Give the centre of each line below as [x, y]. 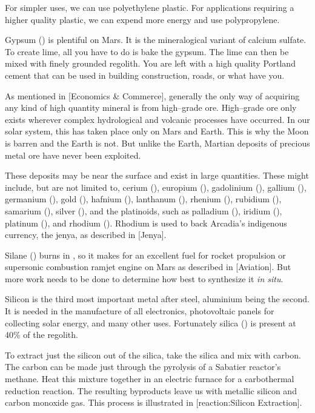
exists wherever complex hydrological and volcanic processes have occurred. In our [157, 119]
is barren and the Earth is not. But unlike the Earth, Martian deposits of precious [157, 143]
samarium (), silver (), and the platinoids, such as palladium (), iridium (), [144, 210]
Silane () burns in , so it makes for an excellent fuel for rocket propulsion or [145, 255]
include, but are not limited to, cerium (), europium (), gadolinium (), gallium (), [156, 187]
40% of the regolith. [41, 335]
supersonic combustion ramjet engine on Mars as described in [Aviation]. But [148, 267]
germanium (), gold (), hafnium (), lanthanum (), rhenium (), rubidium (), [143, 199]
